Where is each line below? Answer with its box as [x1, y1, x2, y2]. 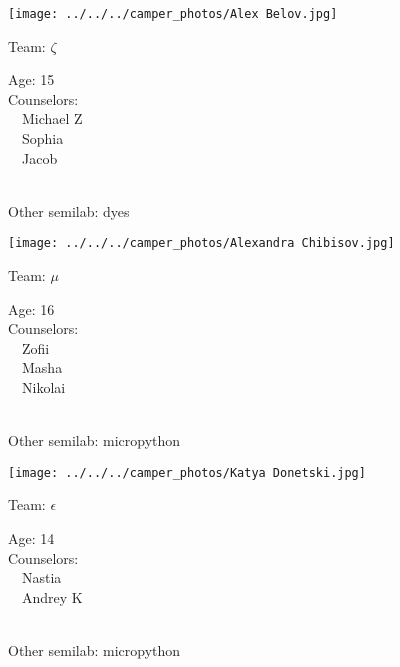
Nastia [21, 567, 62, 588]
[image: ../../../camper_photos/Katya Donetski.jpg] [8, 465, 366, 480]
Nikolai [21, 377, 66, 398]
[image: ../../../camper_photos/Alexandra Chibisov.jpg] [8, 236, 395, 251]
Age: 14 [8, 528, 55, 549]
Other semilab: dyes [8, 200, 130, 221]
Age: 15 [8, 69, 55, 90]
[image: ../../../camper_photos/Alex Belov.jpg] [8, 7, 338, 21]
